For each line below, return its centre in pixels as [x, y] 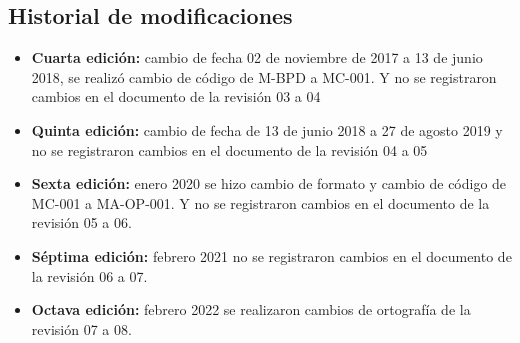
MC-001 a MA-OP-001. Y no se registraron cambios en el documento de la [260, 202]
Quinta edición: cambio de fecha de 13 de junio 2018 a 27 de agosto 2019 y [267, 129]
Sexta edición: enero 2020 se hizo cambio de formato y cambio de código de [269, 183]
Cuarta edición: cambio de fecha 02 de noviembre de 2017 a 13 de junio [257, 57]
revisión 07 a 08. [81, 328]
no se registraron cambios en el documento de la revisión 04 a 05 [229, 149]
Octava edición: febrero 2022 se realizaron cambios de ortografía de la [251, 309]
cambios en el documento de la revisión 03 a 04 [176, 96]
